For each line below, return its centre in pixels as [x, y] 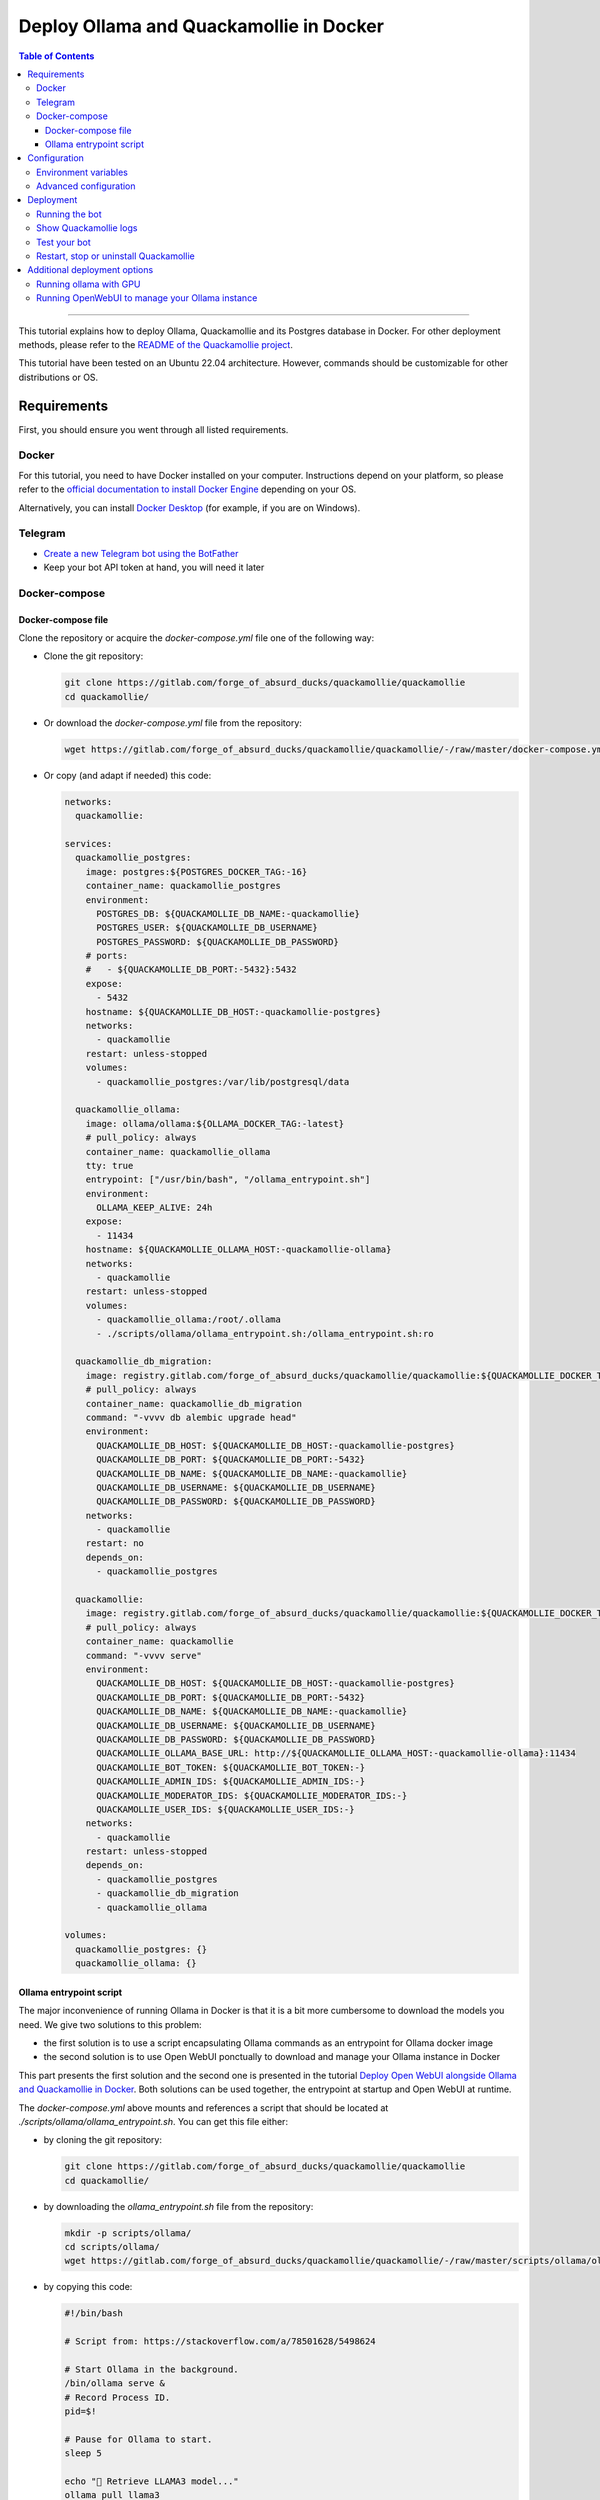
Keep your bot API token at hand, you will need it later [154, 567]
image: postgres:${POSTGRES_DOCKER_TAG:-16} [196, 871]
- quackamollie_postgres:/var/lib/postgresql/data [223, 1081]
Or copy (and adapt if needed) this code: [127, 775]
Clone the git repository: [93, 656]
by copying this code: [88, 2287]
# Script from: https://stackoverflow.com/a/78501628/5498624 [220, 2341]
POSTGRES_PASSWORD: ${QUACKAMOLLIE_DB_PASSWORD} [217, 941]
